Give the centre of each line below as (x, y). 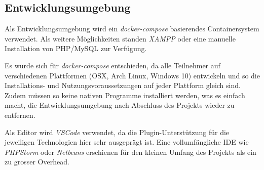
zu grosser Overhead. (37, 162)
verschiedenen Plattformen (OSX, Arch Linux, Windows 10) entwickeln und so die (132, 75)
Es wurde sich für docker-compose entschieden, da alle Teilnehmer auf (112, 65)
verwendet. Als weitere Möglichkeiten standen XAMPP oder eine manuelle (120, 38)
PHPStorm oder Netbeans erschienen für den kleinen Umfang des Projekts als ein (130, 152)
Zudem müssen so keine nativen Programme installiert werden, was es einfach (125, 95)
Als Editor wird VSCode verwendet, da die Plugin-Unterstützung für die (117, 132)
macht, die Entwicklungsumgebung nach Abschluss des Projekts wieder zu (120, 105)
